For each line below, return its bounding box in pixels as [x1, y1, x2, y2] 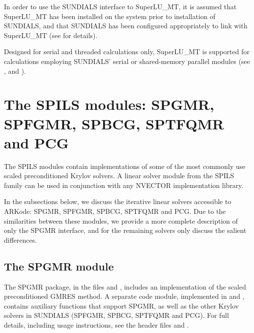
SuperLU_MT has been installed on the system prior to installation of [4, 11, 215, 21]
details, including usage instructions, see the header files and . [4, 319, 189, 330]
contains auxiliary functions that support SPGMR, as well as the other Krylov [4, 300, 239, 311]
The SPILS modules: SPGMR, [4, 94, 214, 114]
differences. [4, 234, 37, 245]
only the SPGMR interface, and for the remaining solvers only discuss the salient [4, 225, 247, 235]
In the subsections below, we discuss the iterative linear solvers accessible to [4, 196, 232, 207]
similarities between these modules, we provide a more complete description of [4, 215, 238, 226]
